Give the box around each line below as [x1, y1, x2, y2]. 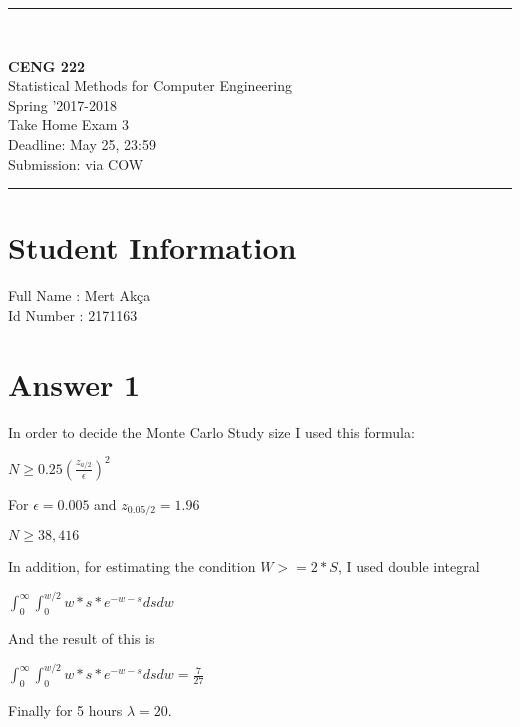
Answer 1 [8, 363, 141, 404]
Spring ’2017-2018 [8, 94, 117, 115]
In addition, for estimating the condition [8, 556, 256, 577]
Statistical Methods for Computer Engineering [8, 75, 293, 96]
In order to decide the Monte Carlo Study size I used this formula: [8, 421, 415, 442]
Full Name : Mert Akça [8, 285, 151, 306]
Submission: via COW [8, 153, 144, 174]
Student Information [8, 227, 297, 268]
